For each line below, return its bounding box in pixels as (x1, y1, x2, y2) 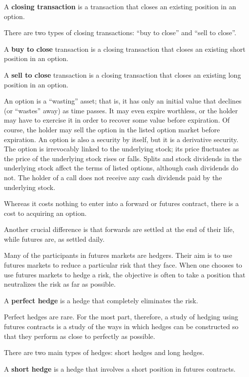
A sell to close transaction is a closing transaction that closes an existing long (4, 69, 241, 80)
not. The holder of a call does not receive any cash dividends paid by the (4, 172, 222, 182)
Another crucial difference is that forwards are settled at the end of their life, (4, 224, 234, 234)
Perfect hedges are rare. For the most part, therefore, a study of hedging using (4, 312, 238, 322)
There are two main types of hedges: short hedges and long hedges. (4, 347, 205, 357)
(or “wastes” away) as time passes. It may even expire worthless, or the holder (4, 105, 238, 115)
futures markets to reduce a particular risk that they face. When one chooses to (4, 260, 242, 270)
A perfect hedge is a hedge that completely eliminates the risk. (4, 295, 198, 305)
